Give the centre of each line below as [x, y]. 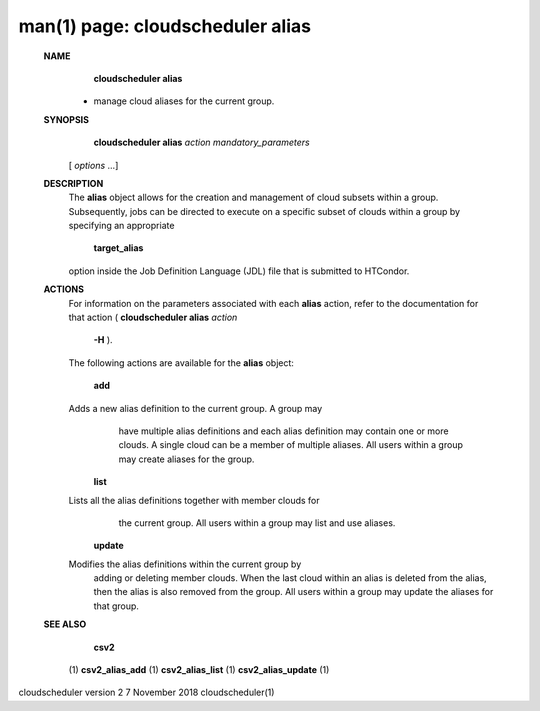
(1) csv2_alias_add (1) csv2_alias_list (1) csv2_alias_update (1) [199, 670]
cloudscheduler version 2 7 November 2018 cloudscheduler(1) [146, 692]
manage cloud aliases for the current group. [184, 101]
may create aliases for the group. [186, 459]
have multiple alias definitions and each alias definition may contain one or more [283, 431]
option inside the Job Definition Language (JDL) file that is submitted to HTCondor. [239, 271]
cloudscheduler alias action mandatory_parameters [201, 142]
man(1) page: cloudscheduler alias [165, 26]
